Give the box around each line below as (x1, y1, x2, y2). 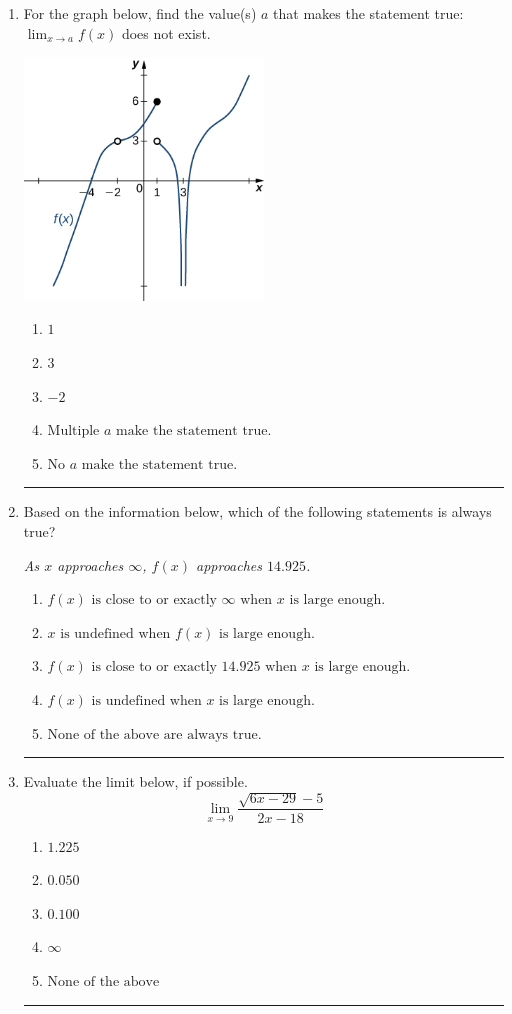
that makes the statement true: (273, 3, 464, 23)
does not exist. (121, 22, 211, 43)
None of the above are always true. (47, 727, 262, 742)
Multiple (47, 424, 100, 439)
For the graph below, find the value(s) (23, 3, 257, 23)
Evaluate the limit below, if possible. (23, 771, 248, 792)
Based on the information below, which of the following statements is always (23, 501, 492, 522)
